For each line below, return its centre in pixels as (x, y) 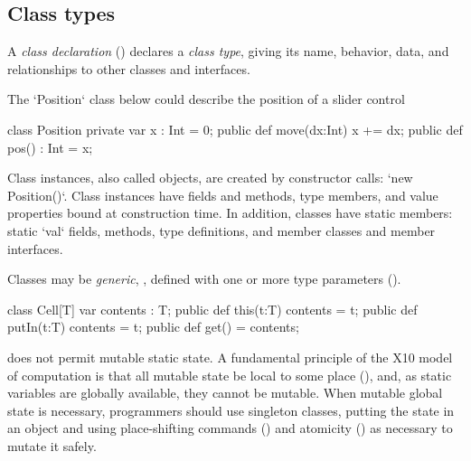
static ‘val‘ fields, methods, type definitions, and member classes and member (221, 230)
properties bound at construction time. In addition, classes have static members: (230, 213)
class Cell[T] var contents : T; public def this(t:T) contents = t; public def (212, 309)
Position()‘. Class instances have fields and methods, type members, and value (223, 195)
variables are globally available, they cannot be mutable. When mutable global (225, 393)
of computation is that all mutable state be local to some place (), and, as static (230, 375)
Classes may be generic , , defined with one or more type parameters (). (204, 279)
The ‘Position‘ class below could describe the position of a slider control (206, 99)
